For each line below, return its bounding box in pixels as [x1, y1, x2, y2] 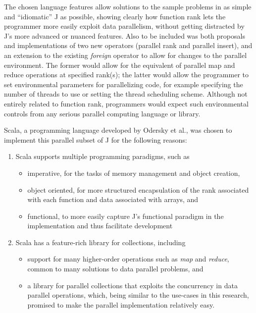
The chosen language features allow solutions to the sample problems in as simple [4, 1, 252, 11]
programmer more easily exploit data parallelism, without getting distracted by [4, 21, 245, 31]
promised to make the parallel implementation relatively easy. [27, 299, 215, 310]
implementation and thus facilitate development [27, 220, 173, 231]
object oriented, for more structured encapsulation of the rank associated [27, 184, 249, 195]
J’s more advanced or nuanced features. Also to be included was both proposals [4, 30, 245, 41]
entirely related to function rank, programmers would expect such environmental [4, 98, 249, 108]
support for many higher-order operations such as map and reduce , [27, 254, 229, 264]
